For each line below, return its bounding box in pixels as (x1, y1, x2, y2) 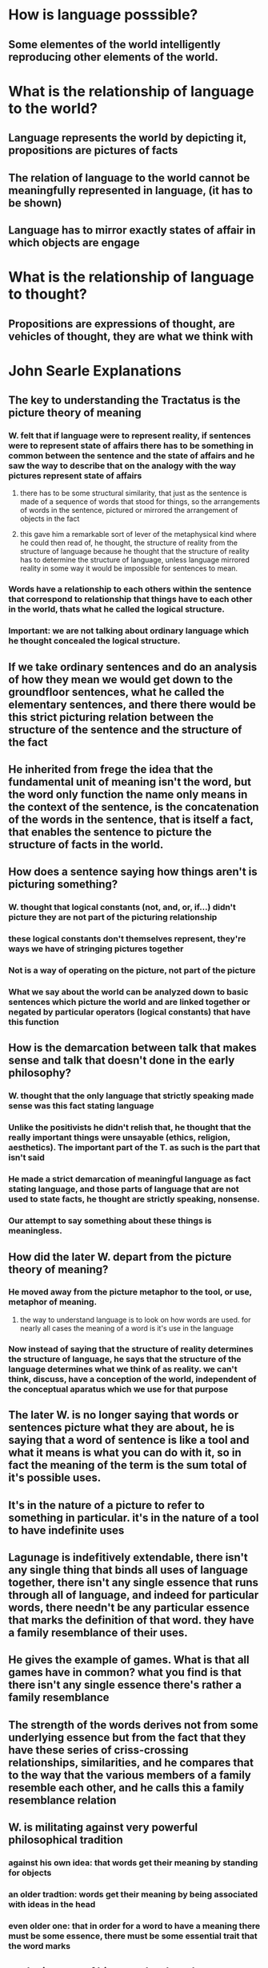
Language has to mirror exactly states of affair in (8, 223, 256, 237)
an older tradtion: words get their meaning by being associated (8, 1889, 258, 1900)
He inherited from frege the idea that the (8, 762, 214, 776)
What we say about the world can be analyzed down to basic (8, 986, 249, 998)
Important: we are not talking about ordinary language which (8, 625, 250, 636)
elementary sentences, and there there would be (8, 697, 256, 711)
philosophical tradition (8, 1833, 124, 1847)
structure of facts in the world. (8, 838, 164, 852)
